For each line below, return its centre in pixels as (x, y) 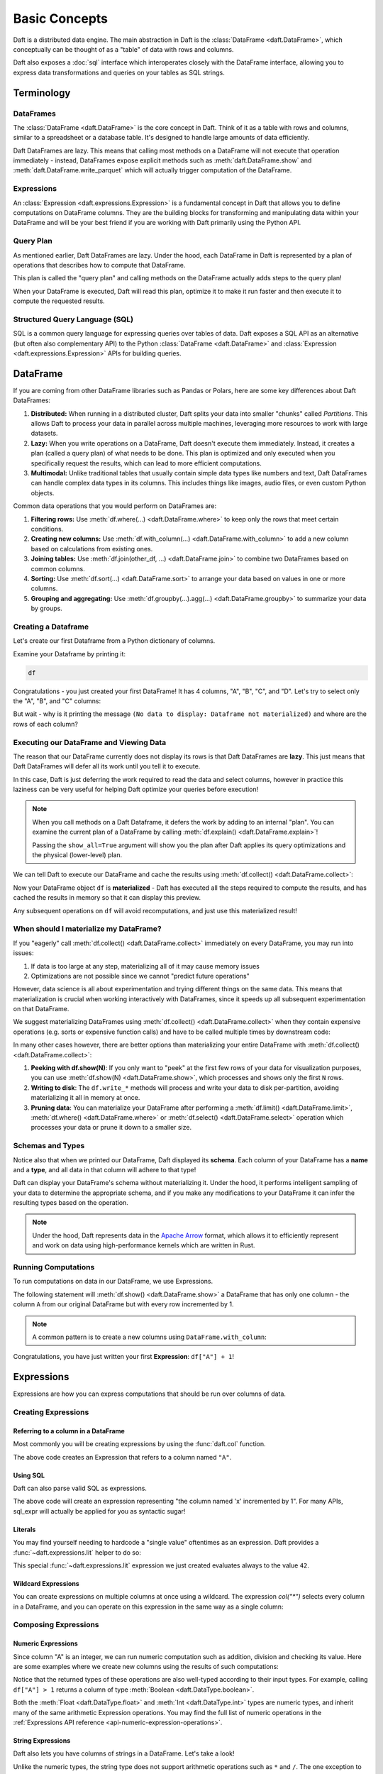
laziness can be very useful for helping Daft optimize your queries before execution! (136, 789)
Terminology (42, 93)
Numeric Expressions (45, 1643)
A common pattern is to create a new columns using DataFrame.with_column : (150, 1337)
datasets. (44, 434)
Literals (24, 1529)
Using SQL (29, 1475)
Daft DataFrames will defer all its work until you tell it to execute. (107, 766)
